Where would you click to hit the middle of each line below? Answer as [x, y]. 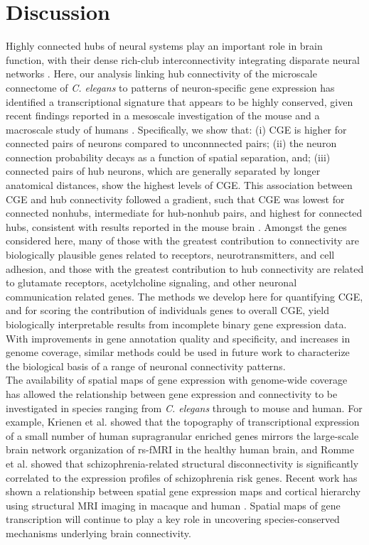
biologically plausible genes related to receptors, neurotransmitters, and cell [170, 255]
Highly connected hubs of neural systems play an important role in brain [164, 46]
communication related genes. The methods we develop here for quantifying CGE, [184, 296]
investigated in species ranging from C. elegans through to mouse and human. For [184, 408]
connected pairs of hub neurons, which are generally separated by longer [163, 171]
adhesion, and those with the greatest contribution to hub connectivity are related [185, 268]
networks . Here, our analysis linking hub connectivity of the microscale [161, 74]
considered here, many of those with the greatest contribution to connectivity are [183, 241]
